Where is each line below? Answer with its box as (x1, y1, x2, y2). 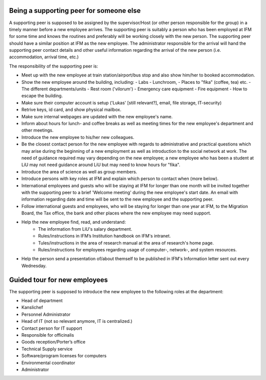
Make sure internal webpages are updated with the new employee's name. (21, 113, 173, 119)
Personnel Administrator (21, 311, 71, 317)
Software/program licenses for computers (21, 353, 107, 359)
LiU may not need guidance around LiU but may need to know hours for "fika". (21, 162, 181, 168)
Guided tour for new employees (9, 276, 108, 284)
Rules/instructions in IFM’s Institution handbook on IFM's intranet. (38, 233, 171, 239)
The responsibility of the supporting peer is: (9, 63, 99, 69)
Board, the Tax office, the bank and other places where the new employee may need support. (21, 210, 211, 216)
